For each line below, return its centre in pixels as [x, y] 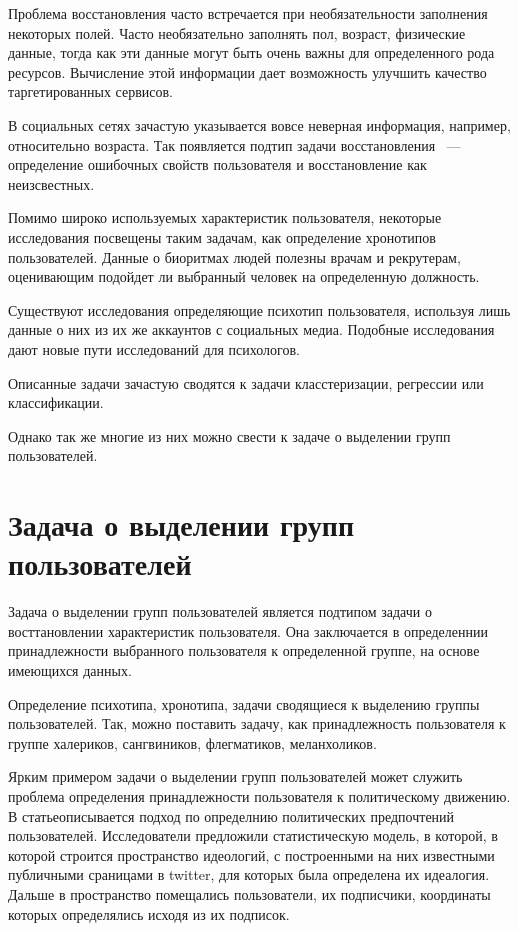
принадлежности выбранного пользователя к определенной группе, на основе [244, 650]
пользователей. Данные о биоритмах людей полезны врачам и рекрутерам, [234, 256]
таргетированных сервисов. [90, 91]
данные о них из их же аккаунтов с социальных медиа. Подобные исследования [251, 329]
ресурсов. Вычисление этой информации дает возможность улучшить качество [247, 71]
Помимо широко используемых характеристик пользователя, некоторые [225, 217]
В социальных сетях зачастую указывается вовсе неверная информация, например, [259, 124]
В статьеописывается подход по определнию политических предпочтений [231, 815]
